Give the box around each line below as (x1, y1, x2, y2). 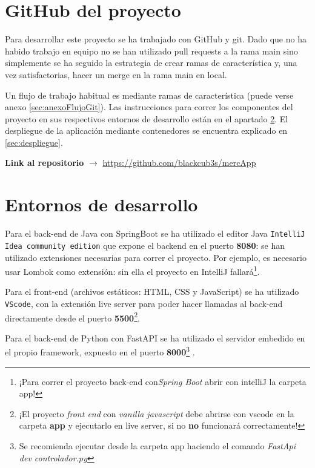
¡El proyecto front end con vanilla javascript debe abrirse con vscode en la (19, 407, 294, 420)
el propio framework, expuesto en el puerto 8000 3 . (5, 344, 195, 358)
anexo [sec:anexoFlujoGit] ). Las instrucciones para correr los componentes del (5, 101, 293, 113)
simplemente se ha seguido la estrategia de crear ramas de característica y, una (5, 56, 297, 69)
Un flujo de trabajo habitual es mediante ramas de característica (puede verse (5, 88, 294, 101)
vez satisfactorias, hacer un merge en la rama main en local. (5, 68, 227, 81)
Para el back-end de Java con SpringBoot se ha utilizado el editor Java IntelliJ (5, 227, 305, 240)
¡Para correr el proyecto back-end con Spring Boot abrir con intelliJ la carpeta (19, 375, 307, 387)
